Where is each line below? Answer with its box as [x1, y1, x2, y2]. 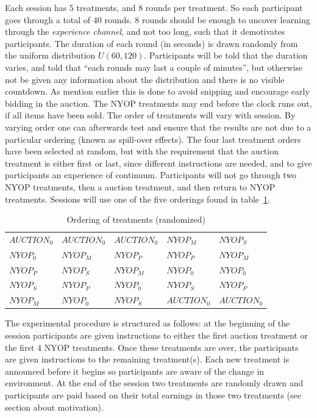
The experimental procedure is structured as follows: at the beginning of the [5, 317, 290, 330]
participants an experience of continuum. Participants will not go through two [5, 168, 297, 181]
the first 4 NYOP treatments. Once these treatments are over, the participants [5, 341, 299, 353]
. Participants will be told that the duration [144, 49, 308, 62]
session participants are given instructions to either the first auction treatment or [5, 329, 308, 341]
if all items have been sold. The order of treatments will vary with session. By [5, 109, 296, 121]
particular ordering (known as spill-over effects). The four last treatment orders [5, 132, 301, 145]
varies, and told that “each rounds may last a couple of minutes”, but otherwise [5, 60, 303, 73]
